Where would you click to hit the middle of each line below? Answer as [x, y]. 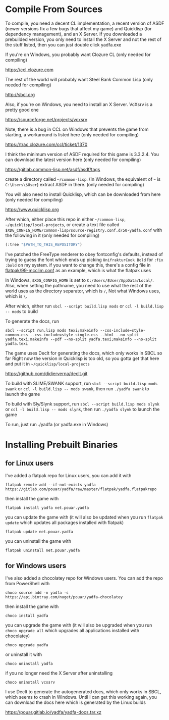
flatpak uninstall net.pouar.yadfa [43, 550]
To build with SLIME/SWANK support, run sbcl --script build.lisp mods [81, 383]
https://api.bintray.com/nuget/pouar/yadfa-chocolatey [64, 597]
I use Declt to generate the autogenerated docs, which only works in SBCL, [83, 691]
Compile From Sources [54, 9]
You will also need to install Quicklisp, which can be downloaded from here [83, 194]
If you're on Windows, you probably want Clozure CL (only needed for [78, 55]
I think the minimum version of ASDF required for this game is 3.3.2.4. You [82, 154]
